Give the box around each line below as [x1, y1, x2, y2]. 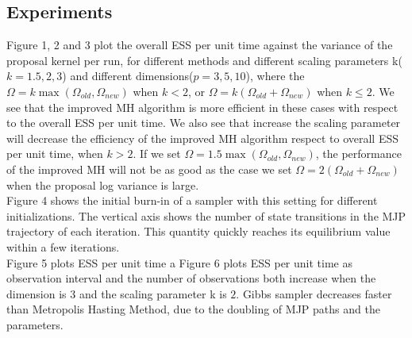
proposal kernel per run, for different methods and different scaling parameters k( [6, 52, 402, 68]
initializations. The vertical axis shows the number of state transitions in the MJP [6, 207, 406, 224]
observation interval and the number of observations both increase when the [6, 270, 376, 286]
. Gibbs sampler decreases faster [236, 285, 392, 302]
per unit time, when [6, 145, 103, 162]
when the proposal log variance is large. [6, 176, 199, 193]
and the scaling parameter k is [79, 285, 227, 302]
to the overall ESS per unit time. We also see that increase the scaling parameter [6, 114, 401, 131]
